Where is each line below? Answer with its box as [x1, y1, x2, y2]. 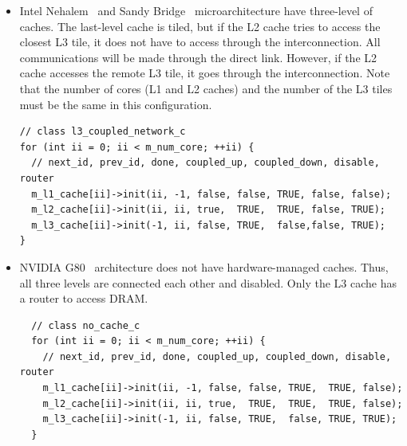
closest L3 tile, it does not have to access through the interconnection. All [19, 33, 381, 50]
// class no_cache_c [31, 319, 140, 331]
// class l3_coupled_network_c [19, 126, 186, 138]
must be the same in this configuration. [19, 96, 212, 112]
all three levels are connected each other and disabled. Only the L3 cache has [19, 274, 397, 291]
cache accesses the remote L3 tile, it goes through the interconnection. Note [19, 65, 390, 81]
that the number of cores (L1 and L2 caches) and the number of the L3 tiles [19, 80, 393, 96]
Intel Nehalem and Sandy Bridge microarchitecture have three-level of [19, 2, 373, 18]
